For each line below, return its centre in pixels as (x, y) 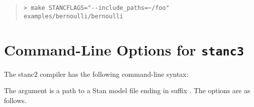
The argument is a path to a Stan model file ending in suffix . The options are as (127, 90)
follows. (15, 100)
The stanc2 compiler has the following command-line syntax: (96, 74)
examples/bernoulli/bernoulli (73, 16)
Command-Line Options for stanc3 (124, 49)
